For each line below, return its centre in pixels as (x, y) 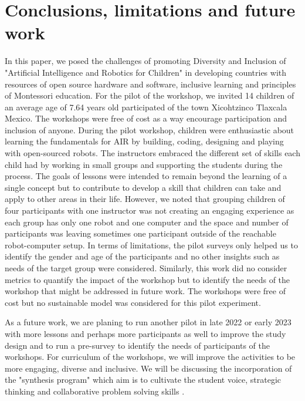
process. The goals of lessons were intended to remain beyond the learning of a (146, 176)
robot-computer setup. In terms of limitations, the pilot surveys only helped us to (151, 245)
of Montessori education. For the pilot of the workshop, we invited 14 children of (150, 95)
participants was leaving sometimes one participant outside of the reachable (140, 233)
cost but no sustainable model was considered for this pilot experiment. (133, 302)
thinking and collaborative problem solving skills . (95, 391)
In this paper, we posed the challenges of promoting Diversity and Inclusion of (145, 61)
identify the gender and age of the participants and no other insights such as (142, 256)
